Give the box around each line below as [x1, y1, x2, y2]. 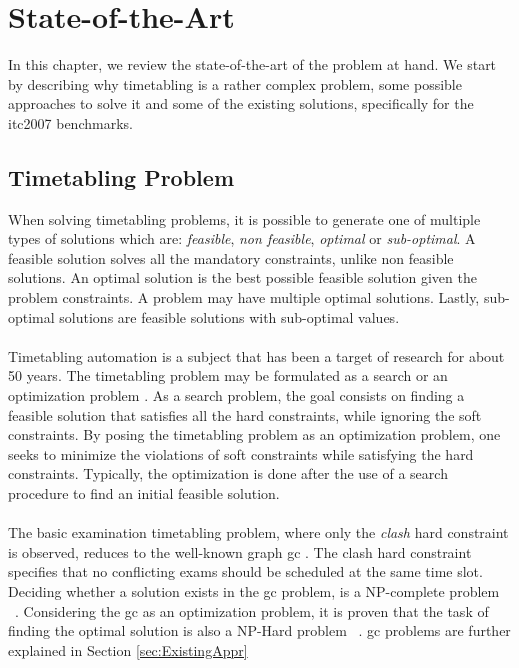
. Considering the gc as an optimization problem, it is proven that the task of [15, 600, 489, 621]
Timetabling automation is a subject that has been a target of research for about [8, 345, 505, 366]
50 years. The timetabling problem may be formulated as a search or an [8, 365, 448, 386]
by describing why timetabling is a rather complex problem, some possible [8, 73, 462, 94]
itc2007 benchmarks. [8, 112, 133, 133]
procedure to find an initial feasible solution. [8, 483, 280, 504]
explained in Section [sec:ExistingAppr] [8, 639, 248, 660]
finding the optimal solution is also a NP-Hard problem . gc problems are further [8, 620, 511, 641]
